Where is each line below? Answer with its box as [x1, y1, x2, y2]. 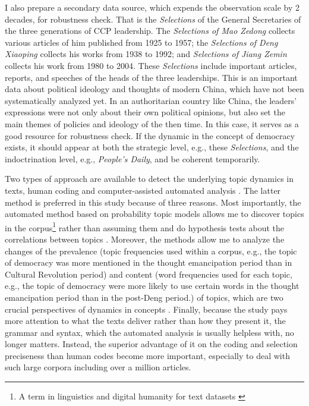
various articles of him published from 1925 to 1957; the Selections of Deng [5, 36, 278, 48]
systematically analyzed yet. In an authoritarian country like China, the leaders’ [5, 94, 297, 106]
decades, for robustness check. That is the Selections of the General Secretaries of [5, 12, 301, 25]
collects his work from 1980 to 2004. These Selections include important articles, [5, 59, 297, 71]
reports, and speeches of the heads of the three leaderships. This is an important [5, 71, 298, 83]
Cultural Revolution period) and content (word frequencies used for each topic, [5, 267, 292, 280]
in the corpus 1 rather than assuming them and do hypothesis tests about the [5, 219, 285, 234]
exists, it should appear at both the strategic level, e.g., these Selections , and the [5, 141, 299, 153]
